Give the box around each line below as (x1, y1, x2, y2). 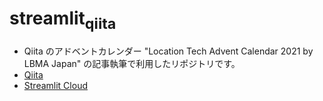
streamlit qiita (9, 7, 117, 33)
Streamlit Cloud (23, 79, 88, 91)
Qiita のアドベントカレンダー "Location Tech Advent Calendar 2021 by (23, 45, 314, 57)
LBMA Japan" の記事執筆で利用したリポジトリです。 (23, 57, 241, 69)
